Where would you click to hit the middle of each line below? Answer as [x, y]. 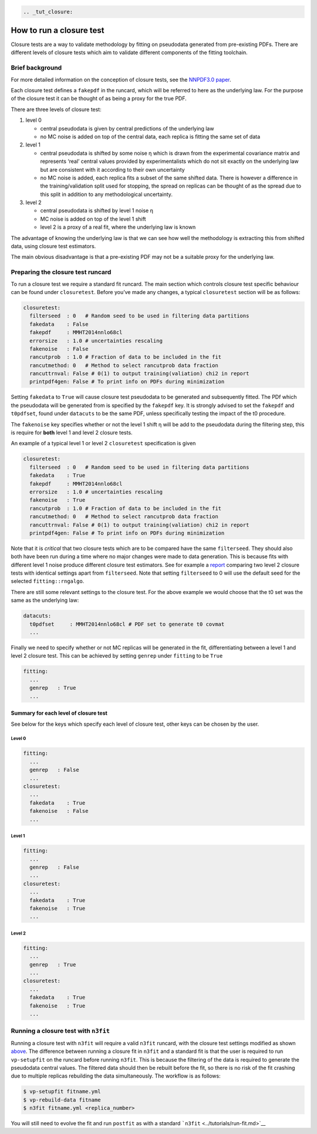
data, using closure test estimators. [53, 246]
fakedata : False [59, 324]
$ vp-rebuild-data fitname [62, 1100]
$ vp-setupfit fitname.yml [62, 1092]
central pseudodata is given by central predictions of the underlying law [127, 128]
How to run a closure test [58, 30]
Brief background [36, 68]
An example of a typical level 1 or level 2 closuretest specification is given [103, 443]
